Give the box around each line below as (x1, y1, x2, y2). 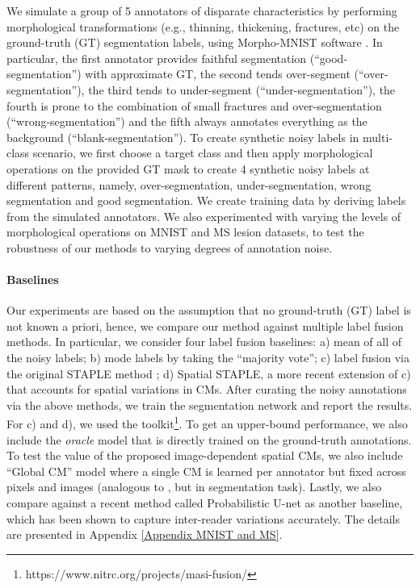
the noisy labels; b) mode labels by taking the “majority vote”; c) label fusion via (6, 349, 409, 366)
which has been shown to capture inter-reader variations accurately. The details (6, 510, 401, 527)
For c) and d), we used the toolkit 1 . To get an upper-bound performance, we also (6, 413, 408, 432)
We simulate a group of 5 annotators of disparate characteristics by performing (6, 2, 397, 19)
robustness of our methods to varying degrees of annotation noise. (6, 239, 333, 256)
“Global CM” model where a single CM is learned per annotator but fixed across (6, 462, 406, 479)
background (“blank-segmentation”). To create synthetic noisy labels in (6, 128, 359, 145)
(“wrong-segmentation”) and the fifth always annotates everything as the (6, 113, 367, 130)
